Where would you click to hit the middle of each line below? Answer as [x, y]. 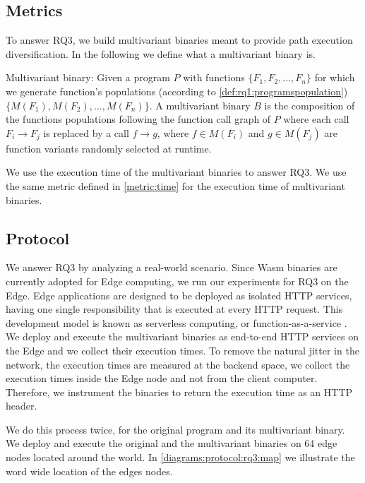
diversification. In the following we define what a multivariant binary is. [161, 53]
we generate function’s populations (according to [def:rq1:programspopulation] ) [177, 91]
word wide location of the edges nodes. [89, 471]
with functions [214, 77]
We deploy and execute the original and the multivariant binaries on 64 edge [172, 443]
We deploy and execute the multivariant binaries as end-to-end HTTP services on [182, 336]
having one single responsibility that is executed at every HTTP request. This [174, 309]
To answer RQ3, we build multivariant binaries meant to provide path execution [179, 40]
